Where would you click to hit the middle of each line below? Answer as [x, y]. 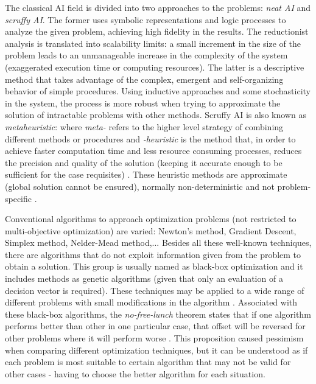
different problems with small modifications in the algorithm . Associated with [151, 302]
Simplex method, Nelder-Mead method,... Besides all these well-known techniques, [158, 243]
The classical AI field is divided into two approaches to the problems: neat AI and [158, 7]
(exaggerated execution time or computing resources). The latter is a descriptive [155, 67]
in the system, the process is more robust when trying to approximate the [143, 103]
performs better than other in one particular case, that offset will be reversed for [155, 326]
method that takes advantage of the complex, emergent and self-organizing [144, 79]
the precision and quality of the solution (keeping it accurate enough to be [144, 162]
